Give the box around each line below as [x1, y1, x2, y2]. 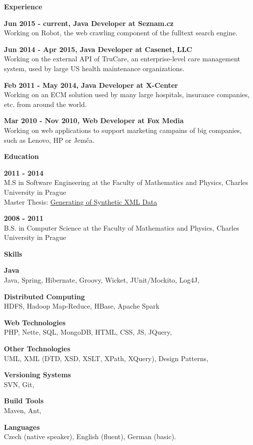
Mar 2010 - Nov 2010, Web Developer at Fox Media [4, 115, 184, 126]
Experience [4, 1, 42, 11]
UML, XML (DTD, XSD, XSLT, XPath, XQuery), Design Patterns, [4, 353, 208, 363]
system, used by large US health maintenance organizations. [4, 63, 184, 73]
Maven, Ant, [4, 405, 42, 415]
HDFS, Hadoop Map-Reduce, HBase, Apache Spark [4, 301, 160, 311]
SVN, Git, [4, 379, 34, 389]
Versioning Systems [4, 369, 71, 380]
